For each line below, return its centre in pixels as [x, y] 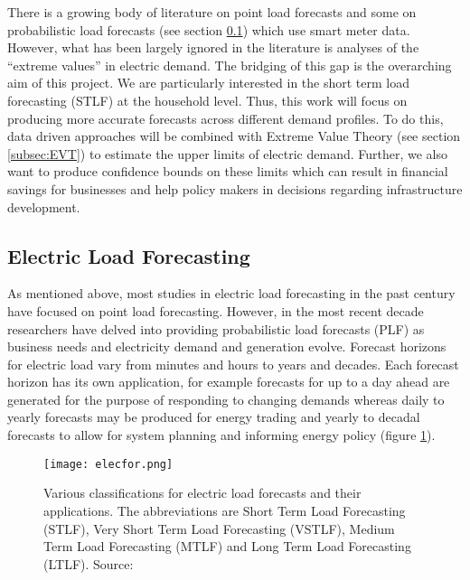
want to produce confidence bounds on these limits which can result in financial [228, 171]
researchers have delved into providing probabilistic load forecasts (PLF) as [216, 328]
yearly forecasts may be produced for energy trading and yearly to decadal [214, 417]
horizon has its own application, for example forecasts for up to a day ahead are [229, 382]
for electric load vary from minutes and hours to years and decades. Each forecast [233, 364]
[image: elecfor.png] [108, 464]
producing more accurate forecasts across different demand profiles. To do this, [226, 118]
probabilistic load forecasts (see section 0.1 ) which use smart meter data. [209, 29]
